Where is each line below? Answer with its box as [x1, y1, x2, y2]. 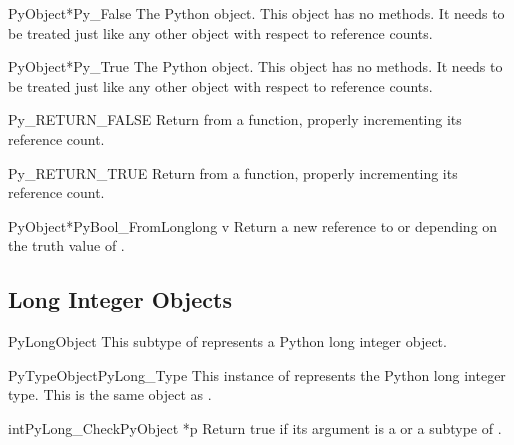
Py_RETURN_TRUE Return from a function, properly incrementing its [8, 162, 458, 183]
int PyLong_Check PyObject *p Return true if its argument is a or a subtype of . [8, 417, 502, 438]
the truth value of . [8, 235, 125, 256]
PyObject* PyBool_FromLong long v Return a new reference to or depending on [8, 215, 498, 236]
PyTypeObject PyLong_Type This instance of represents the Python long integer [8, 364, 506, 385]
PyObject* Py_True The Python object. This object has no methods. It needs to [8, 56, 503, 77]
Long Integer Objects [8, 284, 232, 315]
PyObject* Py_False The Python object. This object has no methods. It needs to [8, 3, 505, 23]
